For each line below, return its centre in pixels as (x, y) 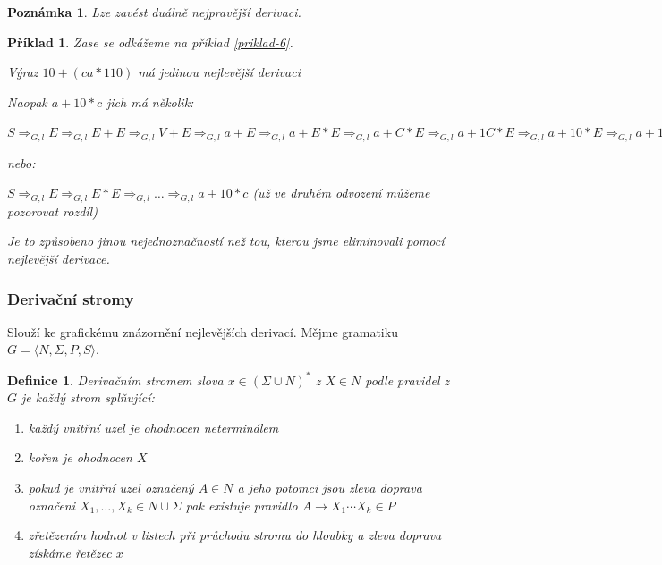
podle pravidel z (407, 379)
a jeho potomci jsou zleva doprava (330, 487)
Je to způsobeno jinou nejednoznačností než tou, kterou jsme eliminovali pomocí (226, 241)
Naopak (27, 101)
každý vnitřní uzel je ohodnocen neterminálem (153, 427)
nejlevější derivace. (59, 259)
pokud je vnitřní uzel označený (111, 487)
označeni (52, 505)
